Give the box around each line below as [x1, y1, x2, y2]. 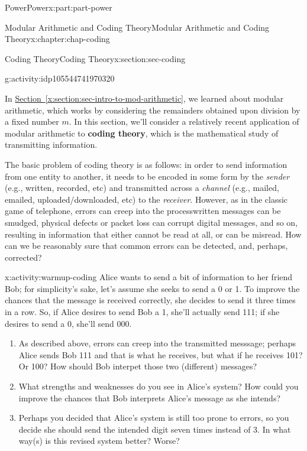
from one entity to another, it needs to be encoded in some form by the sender [5, 170, 290, 182]
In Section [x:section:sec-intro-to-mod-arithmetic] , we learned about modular [5, 92, 284, 104]
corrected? [5, 251, 42, 263]
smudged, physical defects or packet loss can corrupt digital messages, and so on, [5, 216, 298, 228]
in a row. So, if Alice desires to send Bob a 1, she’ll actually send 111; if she [5, 306, 280, 318]
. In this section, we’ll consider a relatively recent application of [69, 115, 299, 128]
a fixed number [5, 115, 59, 128]
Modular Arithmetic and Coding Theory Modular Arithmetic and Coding [5, 21, 270, 33]
